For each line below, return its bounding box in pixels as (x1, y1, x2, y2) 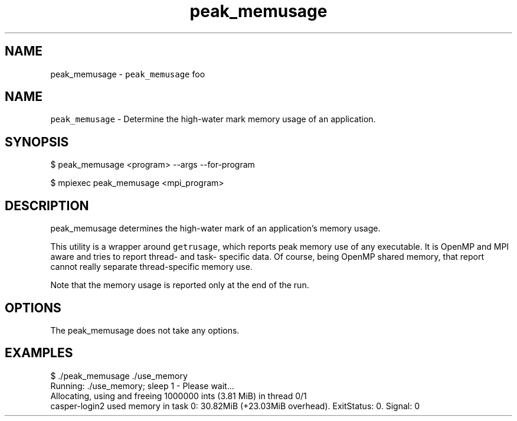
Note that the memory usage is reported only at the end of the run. (50, 280, 309, 291)
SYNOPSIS (5, 134, 69, 149)
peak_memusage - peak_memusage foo (50, 68, 205, 79)
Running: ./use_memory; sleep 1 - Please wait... (50, 380, 234, 391)
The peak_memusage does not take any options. (50, 325, 240, 335)
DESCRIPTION (5, 198, 89, 213)
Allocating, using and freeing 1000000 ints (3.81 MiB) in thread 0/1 (50, 390, 307, 401)
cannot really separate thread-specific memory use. (50, 262, 253, 272)
